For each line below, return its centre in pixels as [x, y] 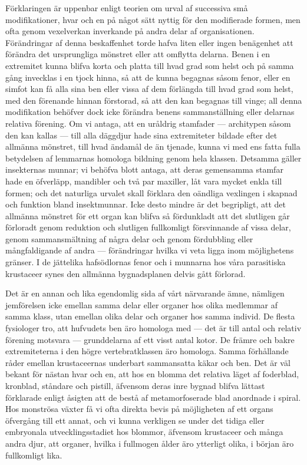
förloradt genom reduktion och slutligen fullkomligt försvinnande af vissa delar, [148, 227]
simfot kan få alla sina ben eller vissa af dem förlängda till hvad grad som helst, [149, 89]
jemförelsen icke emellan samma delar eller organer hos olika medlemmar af [142, 304]
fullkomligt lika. [34, 455]
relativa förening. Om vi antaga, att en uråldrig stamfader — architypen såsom [148, 123]
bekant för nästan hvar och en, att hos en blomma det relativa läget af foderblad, [152, 374]
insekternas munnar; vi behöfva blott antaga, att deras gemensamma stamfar [144, 169]
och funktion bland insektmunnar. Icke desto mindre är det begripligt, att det [146, 204]
